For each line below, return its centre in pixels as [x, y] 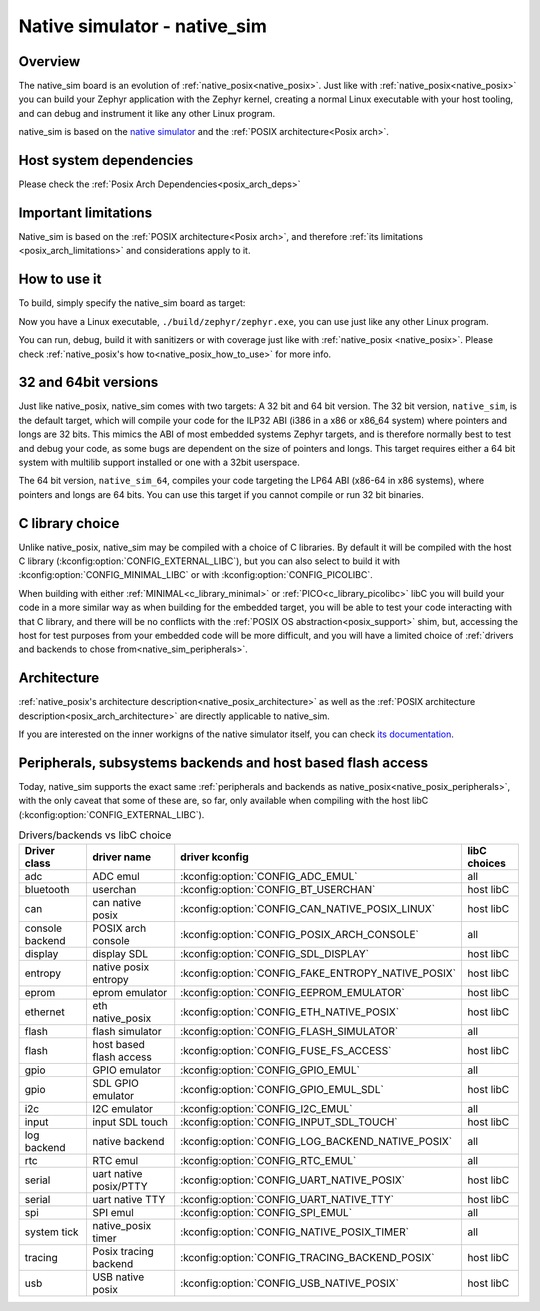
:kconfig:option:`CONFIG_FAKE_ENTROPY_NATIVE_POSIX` [318, 973]
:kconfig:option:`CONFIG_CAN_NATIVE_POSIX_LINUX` [307, 908]
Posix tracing [122, 1251]
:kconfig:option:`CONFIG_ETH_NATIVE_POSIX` [290, 1012]
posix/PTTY [120, 1186]
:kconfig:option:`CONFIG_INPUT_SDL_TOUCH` [289, 1122]
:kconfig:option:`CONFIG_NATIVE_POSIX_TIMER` [295, 1232]
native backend [128, 1141]
